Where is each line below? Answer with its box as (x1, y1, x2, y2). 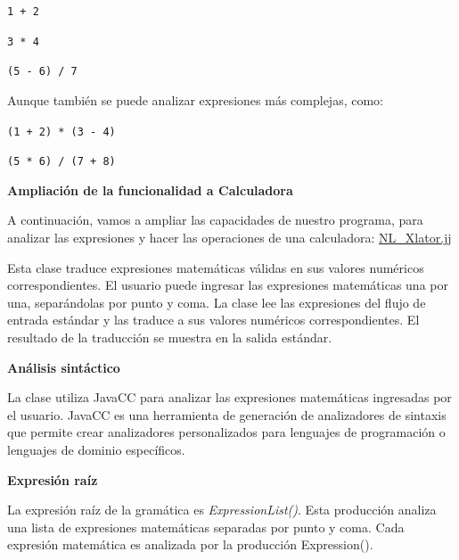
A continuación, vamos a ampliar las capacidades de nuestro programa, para (7, 210, 423, 229)
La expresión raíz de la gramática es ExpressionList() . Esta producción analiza (7, 500, 437, 519)
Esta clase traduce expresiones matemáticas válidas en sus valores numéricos (7, 258, 424, 276)
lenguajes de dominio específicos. (7, 441, 185, 458)
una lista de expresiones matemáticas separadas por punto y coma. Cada (7, 517, 405, 536)
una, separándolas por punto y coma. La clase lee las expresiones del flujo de (7, 292, 426, 311)
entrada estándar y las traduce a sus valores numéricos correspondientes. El (7, 310, 420, 329)
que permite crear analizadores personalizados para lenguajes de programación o (7, 423, 446, 441)
